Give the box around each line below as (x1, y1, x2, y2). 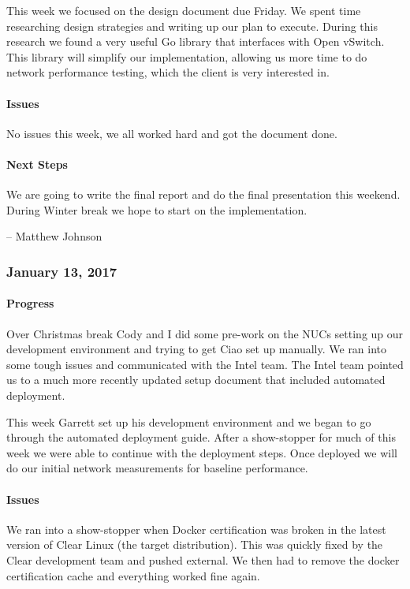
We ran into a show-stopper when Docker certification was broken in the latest (6, 520, 386, 537)
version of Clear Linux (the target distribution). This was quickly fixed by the (6, 536, 383, 553)
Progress (6, 295, 54, 311)
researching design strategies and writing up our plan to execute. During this (6, 17, 378, 34)
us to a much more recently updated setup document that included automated (6, 371, 386, 388)
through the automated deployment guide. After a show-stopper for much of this (6, 429, 396, 445)
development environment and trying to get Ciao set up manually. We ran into (6, 341, 387, 357)
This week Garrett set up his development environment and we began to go (6, 413, 371, 430)
